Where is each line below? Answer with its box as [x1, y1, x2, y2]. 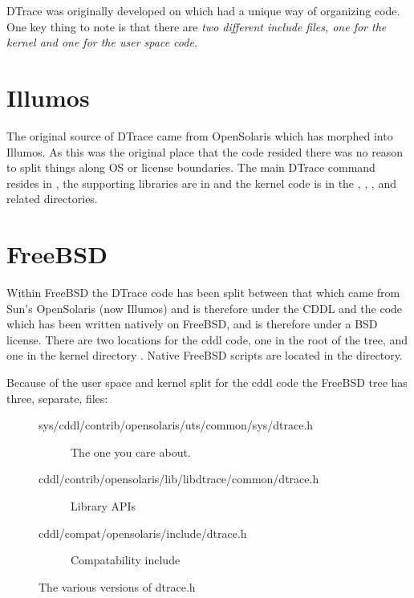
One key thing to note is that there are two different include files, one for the [6, 18, 387, 35]
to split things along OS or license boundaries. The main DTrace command [6, 159, 375, 176]
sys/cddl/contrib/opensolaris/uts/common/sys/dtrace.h [39, 417, 314, 433]
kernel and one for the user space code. [6, 34, 198, 51]
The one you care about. [71, 443, 191, 460]
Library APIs [71, 497, 136, 514]
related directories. [6, 190, 98, 207]
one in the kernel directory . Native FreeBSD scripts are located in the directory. [6, 347, 403, 364]
